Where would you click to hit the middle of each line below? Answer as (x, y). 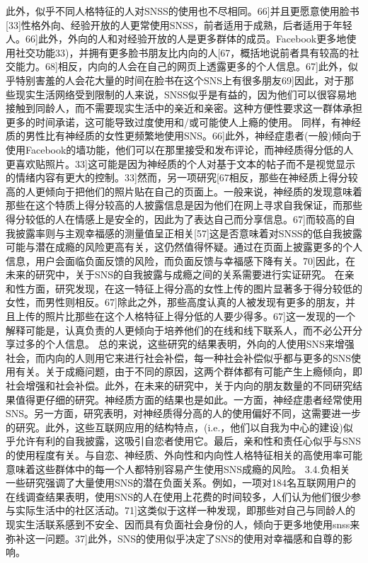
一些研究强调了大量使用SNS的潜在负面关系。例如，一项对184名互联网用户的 (181, 483)
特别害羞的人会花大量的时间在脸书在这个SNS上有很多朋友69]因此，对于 (179, 80)
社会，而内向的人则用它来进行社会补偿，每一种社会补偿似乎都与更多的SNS (179, 357)
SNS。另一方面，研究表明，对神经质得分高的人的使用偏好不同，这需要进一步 (184, 413)
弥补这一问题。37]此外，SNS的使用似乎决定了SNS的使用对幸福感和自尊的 (174, 538)
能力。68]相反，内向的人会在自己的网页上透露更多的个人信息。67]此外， (182, 66)
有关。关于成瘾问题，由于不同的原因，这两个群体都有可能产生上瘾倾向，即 (189, 371)
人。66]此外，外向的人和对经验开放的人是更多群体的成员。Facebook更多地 (176, 39)
